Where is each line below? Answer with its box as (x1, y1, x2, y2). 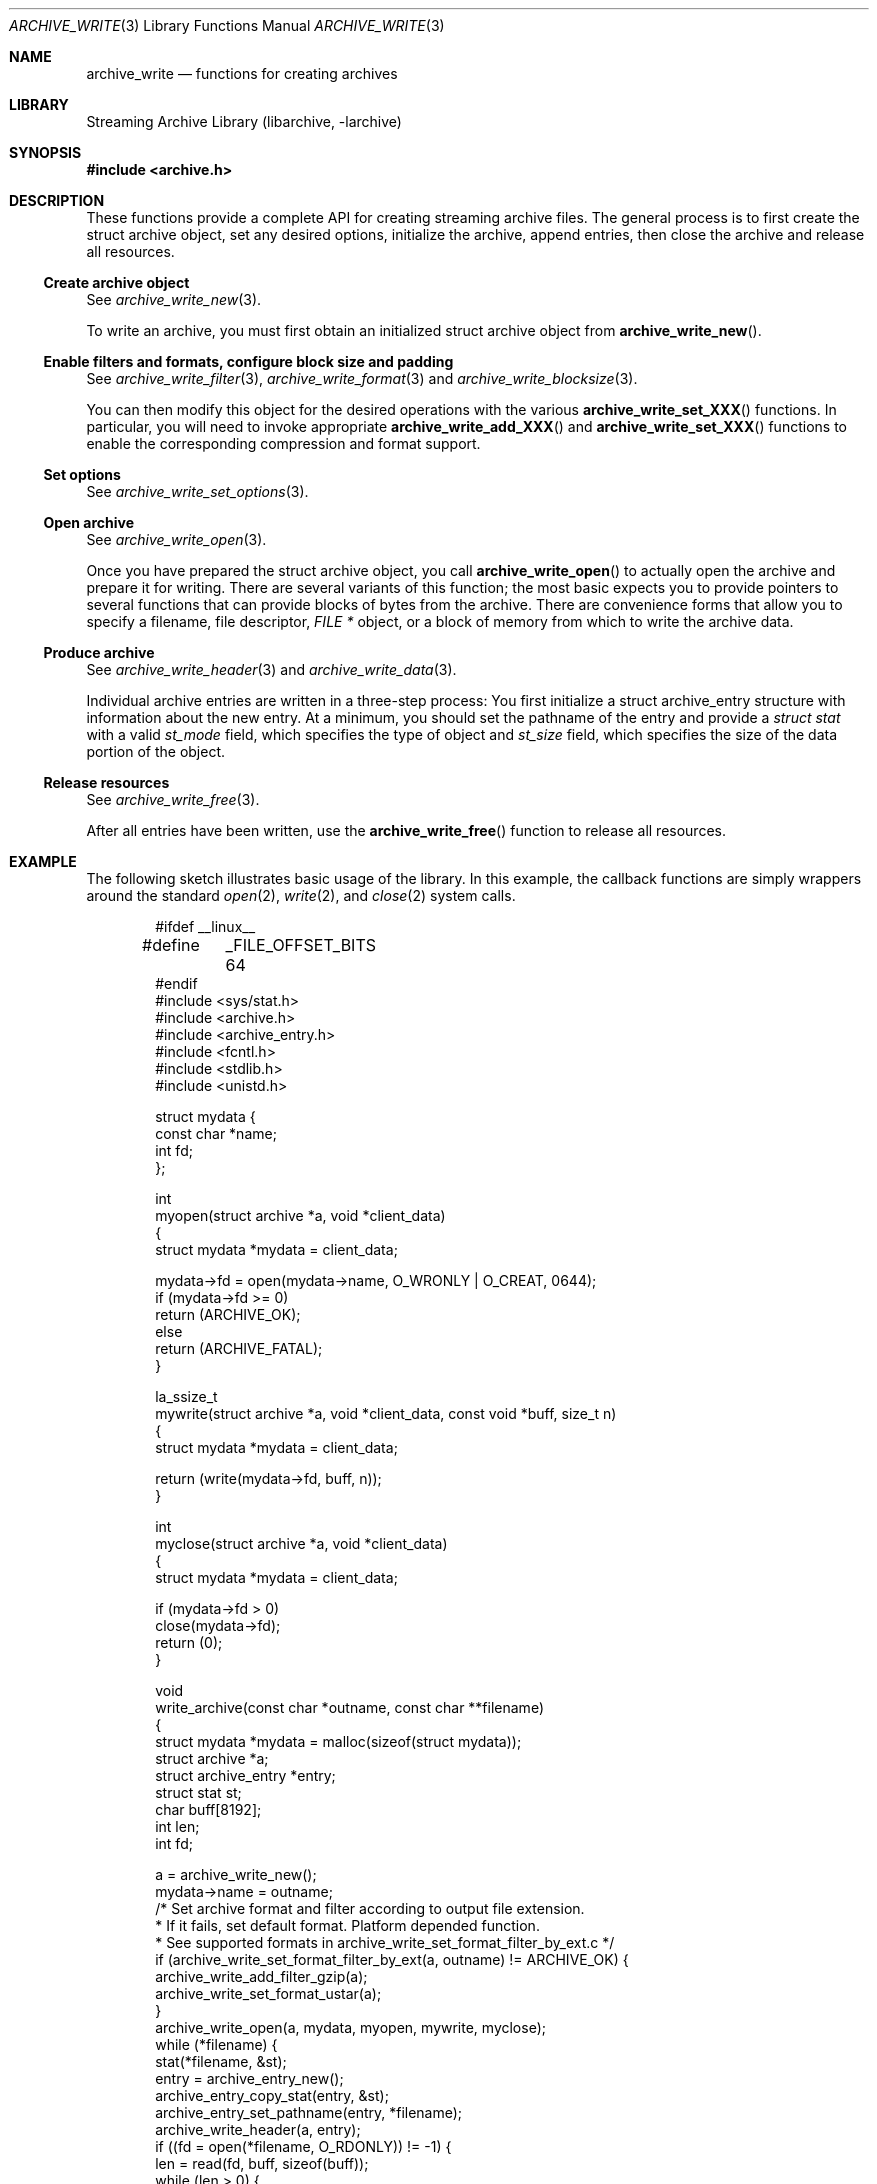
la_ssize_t (155, 1388, 218, 1405)
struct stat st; (155, 1784, 242, 1801)
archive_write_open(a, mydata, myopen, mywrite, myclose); (155, 2019, 546, 2036)
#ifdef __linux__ (155, 918, 256, 935)
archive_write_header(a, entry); (155, 2121, 361, 2138)
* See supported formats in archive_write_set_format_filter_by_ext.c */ (155, 1934, 615, 1951)
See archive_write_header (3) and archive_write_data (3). (86, 661, 457, 678)
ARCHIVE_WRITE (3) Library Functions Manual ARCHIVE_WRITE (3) (9, 17, 445, 34)
